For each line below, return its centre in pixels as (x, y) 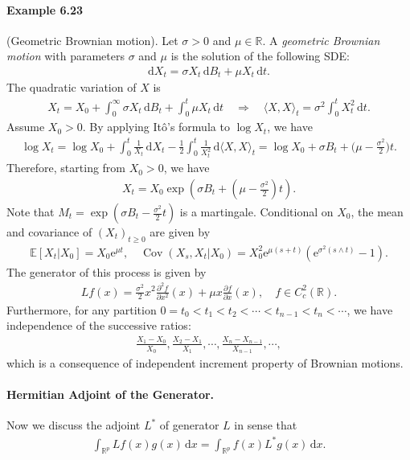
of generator (189, 425)
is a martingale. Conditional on (256, 212)
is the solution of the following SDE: (260, 56)
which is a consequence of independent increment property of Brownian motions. (205, 363)
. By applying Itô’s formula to (156, 127)
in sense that (266, 425)
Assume (26, 127)
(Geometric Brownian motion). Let (92, 40)
